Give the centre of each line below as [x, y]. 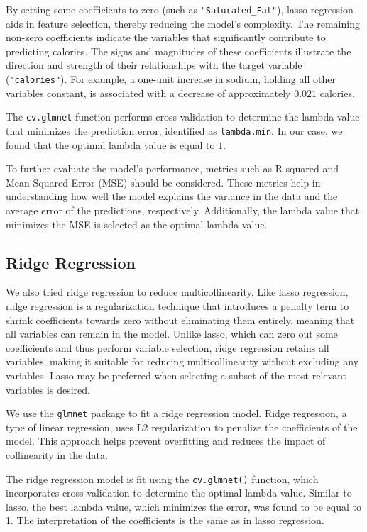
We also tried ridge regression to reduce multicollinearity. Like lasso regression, [177, 292]
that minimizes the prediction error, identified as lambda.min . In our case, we [174, 130]
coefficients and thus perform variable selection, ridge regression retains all [168, 347]
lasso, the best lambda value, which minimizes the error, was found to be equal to [183, 506]
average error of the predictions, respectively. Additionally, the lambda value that [183, 210]
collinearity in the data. [57, 454]
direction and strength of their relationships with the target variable [154, 65]
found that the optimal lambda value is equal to [110, 144]
